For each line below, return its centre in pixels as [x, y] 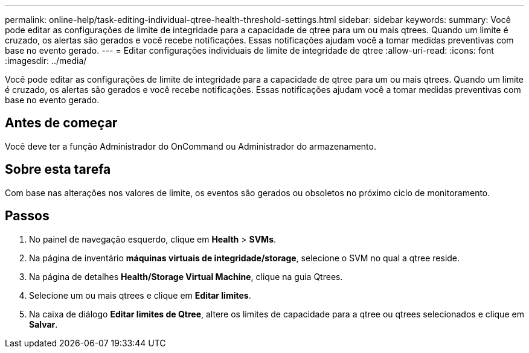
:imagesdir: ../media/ [46, 61]
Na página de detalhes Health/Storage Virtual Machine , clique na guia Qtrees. [186, 276]
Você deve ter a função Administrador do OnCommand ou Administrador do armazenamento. [191, 146]
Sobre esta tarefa [58, 170]
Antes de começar [61, 123]
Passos [27, 216]
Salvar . [43, 324]
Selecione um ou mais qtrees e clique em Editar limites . [140, 295]
